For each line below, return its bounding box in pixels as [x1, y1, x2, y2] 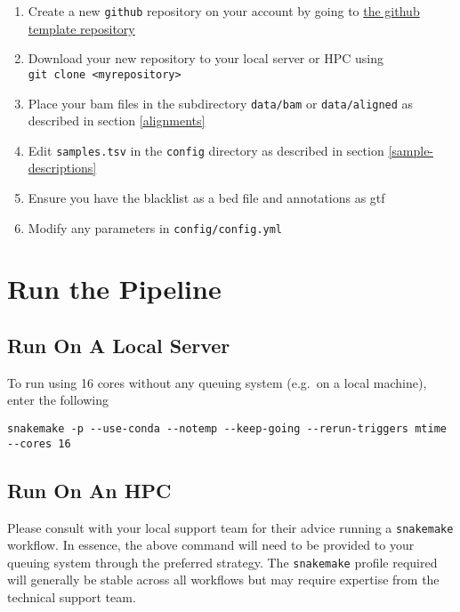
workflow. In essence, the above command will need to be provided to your [7, 535, 415, 554]
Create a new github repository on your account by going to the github [28, 2, 420, 20]
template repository [28, 19, 135, 37]
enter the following [7, 391, 109, 409]
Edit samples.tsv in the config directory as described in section [28, 141, 384, 159]
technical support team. [7, 588, 136, 607]
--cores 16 [7, 437, 71, 450]
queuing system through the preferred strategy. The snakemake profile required [7, 552, 438, 571]
